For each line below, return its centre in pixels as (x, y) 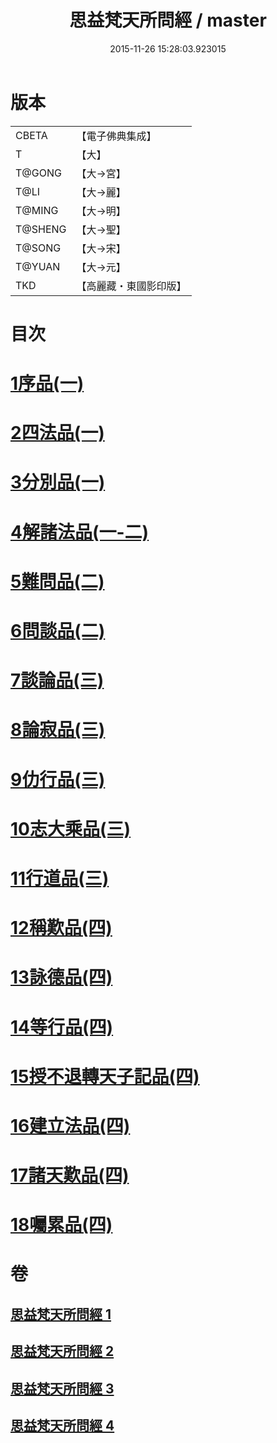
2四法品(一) (57, 433)
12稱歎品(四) (61, 928)
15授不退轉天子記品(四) (105, 1076)
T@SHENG (41, 229)
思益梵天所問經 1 (61, 1314)
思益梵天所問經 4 (62, 1425)
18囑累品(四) (61, 1225)
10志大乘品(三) (71, 828)
